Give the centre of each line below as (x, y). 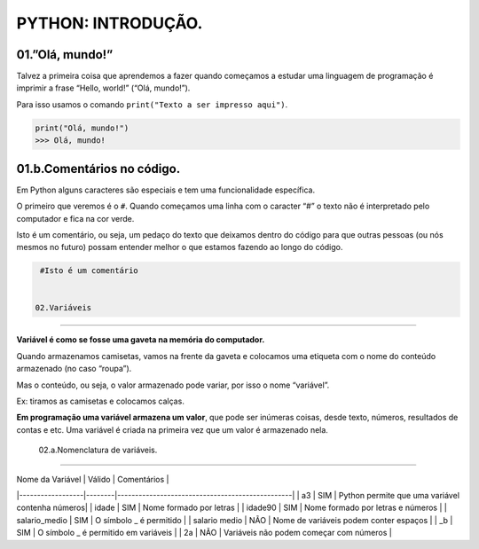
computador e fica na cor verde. (75, 218)
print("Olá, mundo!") (82, 128)
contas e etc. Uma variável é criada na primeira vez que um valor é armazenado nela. (172, 429)
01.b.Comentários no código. (98, 169)
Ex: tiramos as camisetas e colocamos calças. (101, 401)
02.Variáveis (63, 308)
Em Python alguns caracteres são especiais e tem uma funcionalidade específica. (165, 190)
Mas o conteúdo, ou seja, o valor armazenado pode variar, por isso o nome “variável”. (173, 385)
